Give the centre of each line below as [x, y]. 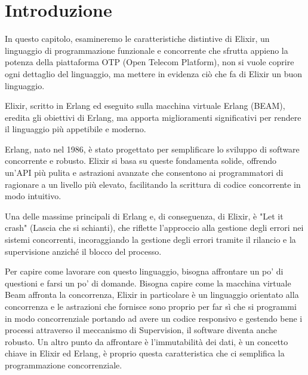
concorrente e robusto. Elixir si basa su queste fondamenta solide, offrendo [141, 161]
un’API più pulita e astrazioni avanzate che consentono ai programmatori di [144, 173]
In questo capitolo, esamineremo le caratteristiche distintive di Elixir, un [137, 39]
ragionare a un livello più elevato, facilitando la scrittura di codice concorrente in [153, 184]
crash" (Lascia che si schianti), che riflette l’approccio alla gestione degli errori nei [154, 228]
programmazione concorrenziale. [64, 365]
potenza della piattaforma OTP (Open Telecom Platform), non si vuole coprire [150, 62]
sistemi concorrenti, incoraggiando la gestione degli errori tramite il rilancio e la [150, 240]
